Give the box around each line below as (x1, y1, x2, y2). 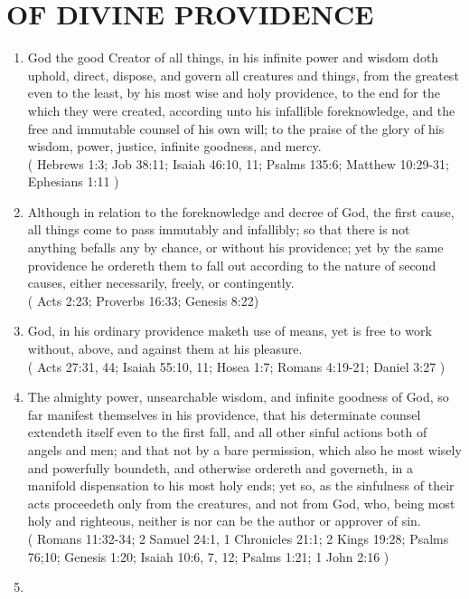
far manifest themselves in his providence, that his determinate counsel (27, 404, 421, 423)
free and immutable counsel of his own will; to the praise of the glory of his (27, 119, 445, 138)
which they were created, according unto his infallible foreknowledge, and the (27, 100, 455, 119)
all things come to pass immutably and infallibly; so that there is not (27, 220, 410, 239)
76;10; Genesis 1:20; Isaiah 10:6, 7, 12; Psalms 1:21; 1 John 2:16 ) (27, 547, 389, 566)
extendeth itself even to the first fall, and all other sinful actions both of (27, 423, 427, 442)
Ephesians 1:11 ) (27, 172, 119, 191)
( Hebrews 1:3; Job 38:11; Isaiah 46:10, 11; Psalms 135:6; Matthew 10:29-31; (27, 154, 450, 173)
